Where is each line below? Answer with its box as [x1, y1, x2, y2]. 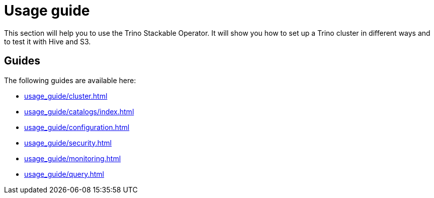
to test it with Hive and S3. [4, 37, 91, 46]
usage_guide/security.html [24, 138, 112, 147]
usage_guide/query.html [24, 169, 104, 178]
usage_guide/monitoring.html [24, 154, 121, 163]
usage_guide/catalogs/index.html [24, 107, 134, 116]
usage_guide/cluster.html [24, 91, 108, 100]
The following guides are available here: [4, 76, 136, 85]
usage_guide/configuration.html [24, 122, 130, 131]
